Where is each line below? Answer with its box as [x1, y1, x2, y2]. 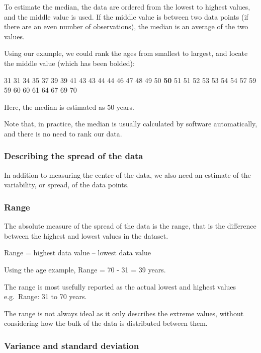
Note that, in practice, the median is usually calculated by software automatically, [4, 118, 257, 129]
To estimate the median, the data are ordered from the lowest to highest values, [4, 2, 250, 12]
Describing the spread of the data [4, 150, 143, 162]
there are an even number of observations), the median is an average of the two [4, 21, 248, 32]
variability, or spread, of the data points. [4, 179, 129, 190]
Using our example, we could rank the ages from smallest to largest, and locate [4, 48, 248, 58]
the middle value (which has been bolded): [4, 57, 135, 68]
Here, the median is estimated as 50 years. [4, 101, 134, 112]
